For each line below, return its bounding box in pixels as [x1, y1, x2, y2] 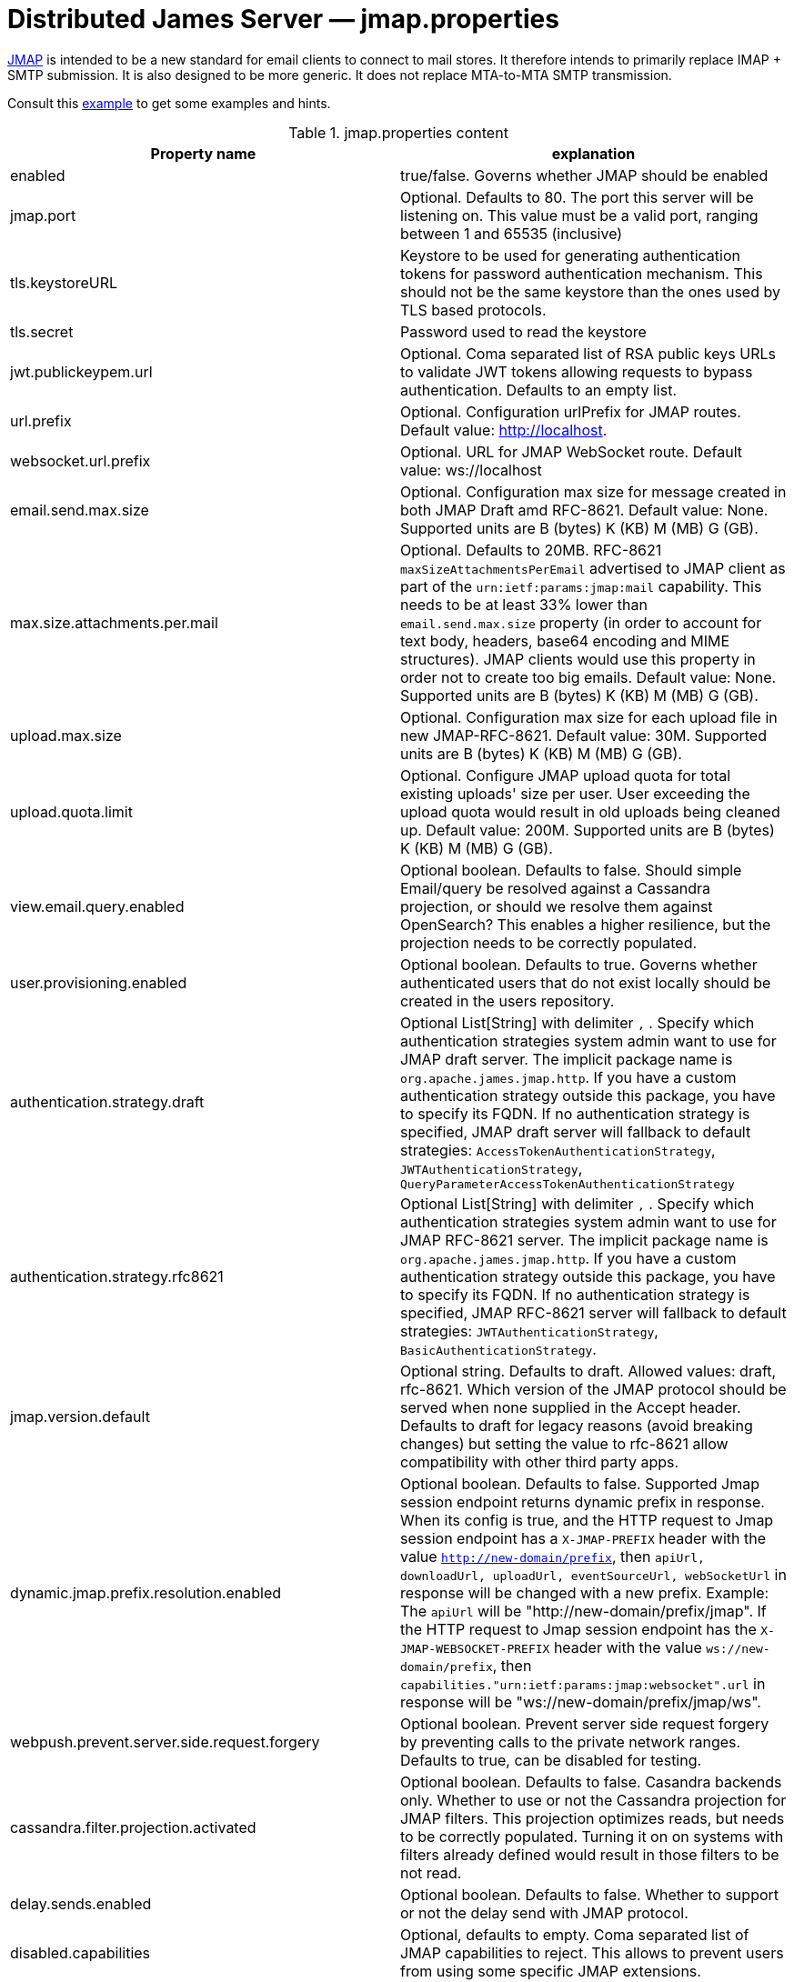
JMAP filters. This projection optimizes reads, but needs [400, 1808, 785, 1827]
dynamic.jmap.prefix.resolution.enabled [10, 1583, 282, 1602]
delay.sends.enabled [10, 1894, 152, 1913]
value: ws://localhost [400, 460, 542, 479]
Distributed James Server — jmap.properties [7, 4, 559, 35]
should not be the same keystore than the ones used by [400, 282, 780, 301]
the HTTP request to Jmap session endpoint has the [400, 1619, 757, 1638]
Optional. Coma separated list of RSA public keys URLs [400, 344, 776, 363]
